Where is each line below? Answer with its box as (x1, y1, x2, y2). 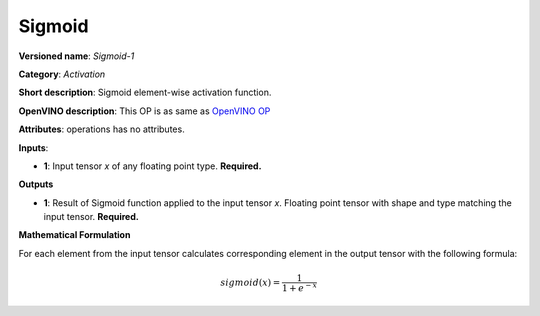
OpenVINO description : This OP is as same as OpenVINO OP (18, 105, 271, 117)
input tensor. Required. (43, 211, 139, 223)
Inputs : (18, 141, 49, 154)
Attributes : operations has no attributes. (18, 123, 185, 135)
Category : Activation (18, 68, 106, 80)
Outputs (18, 178, 54, 190)
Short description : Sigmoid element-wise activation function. (18, 86, 272, 99)
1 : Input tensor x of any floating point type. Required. (43, 160, 262, 172)
